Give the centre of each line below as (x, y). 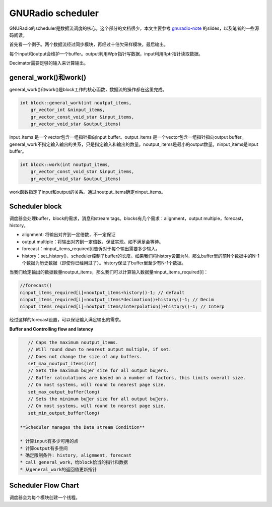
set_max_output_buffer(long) (64, 392)
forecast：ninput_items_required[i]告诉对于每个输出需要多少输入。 (91, 249)
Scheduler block (36, 206)
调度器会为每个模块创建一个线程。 (45, 497)
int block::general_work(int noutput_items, (76, 103)
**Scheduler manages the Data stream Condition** (82, 427)
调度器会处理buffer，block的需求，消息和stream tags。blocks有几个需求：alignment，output (106, 218)
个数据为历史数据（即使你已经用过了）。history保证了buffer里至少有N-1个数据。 (104, 263)
